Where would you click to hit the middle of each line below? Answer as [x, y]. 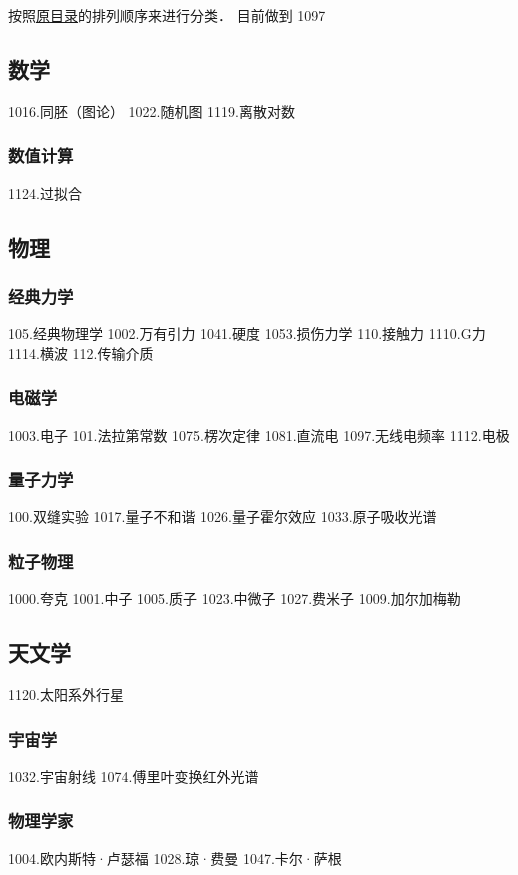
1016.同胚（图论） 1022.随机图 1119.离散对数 [151, 110]
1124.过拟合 [45, 192]
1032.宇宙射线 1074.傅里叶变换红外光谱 [133, 775]
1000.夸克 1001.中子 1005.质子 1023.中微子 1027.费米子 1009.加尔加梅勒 [234, 598]
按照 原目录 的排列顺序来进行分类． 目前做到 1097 [167, 15]
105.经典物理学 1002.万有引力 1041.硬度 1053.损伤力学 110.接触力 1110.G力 [247, 333]
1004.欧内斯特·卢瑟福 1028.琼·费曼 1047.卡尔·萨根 [175, 857]
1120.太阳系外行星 [66, 694]
